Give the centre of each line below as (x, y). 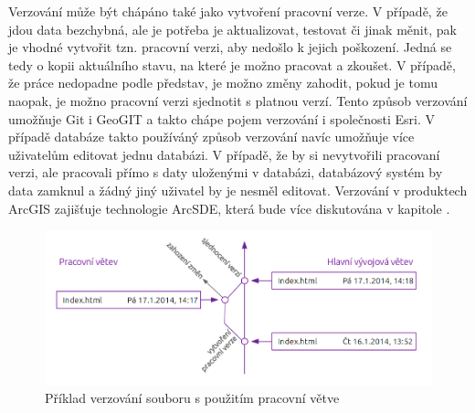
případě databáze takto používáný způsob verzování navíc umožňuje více (211, 137)
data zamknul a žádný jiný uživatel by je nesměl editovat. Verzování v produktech (238, 190)
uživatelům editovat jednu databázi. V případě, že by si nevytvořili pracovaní (224, 154)
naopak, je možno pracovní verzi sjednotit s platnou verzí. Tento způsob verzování (238, 100)
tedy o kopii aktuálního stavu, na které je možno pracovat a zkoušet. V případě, (232, 64)
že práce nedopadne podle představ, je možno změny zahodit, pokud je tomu (223, 83)
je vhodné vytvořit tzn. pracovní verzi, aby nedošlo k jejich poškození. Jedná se (230, 47)
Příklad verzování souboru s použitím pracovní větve (192, 398)
